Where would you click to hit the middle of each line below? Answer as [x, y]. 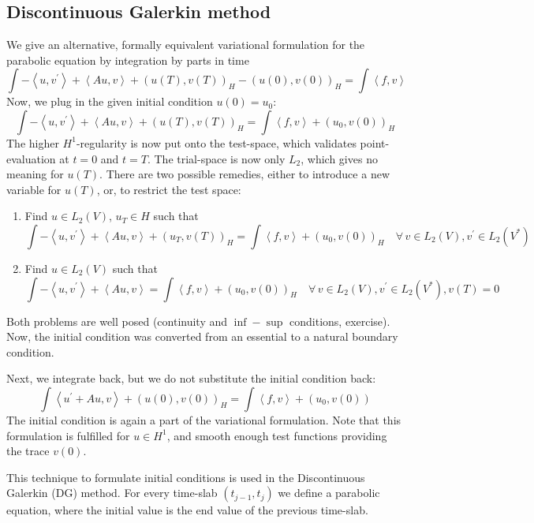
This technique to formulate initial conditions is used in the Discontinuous [186, 477]
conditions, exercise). [340, 321]
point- [375, 142]
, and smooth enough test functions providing [277, 435]
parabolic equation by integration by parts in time [128, 60]
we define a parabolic [329, 493]
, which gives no [339, 158]
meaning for [35, 174]
